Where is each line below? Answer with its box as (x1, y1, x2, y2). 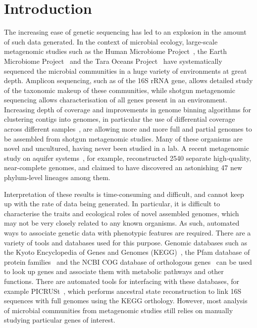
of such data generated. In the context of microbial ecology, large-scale (4, 36, 218, 47)
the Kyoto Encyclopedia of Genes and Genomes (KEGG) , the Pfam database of (4, 247, 250, 257)
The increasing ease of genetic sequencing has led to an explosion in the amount (4, 27, 247, 37)
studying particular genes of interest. (4, 315, 115, 325)
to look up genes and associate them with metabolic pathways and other (4, 266, 224, 277)
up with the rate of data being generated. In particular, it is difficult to (4, 198, 220, 209)
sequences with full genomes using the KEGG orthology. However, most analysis (4, 295, 248, 306)
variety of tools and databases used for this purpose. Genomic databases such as (4, 237, 247, 247)
